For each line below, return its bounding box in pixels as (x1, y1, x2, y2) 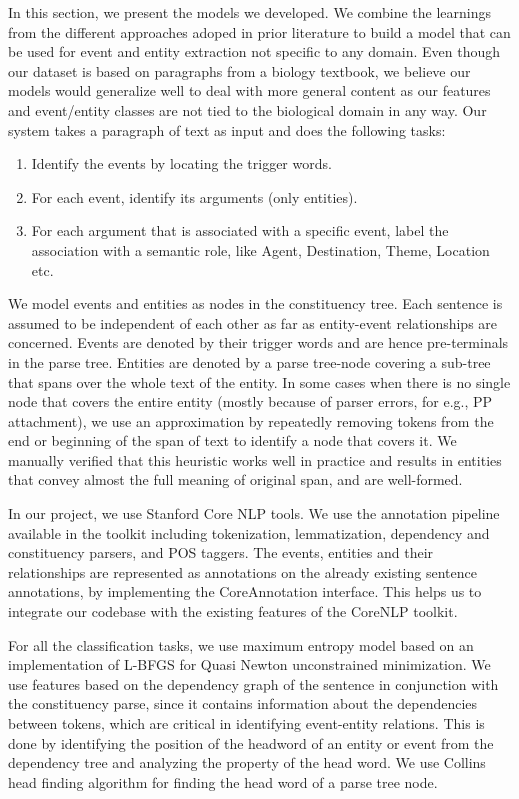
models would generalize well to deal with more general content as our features (8, 80, 491, 101)
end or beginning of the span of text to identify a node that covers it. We (8, 430, 457, 451)
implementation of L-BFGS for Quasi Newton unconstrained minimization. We (8, 654, 491, 675)
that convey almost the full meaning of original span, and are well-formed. (8, 469, 463, 490)
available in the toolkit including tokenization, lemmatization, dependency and (8, 522, 490, 543)
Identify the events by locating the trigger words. (31, 153, 332, 174)
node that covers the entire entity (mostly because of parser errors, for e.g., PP (8, 391, 493, 412)
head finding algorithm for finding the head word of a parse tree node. (8, 771, 438, 792)
